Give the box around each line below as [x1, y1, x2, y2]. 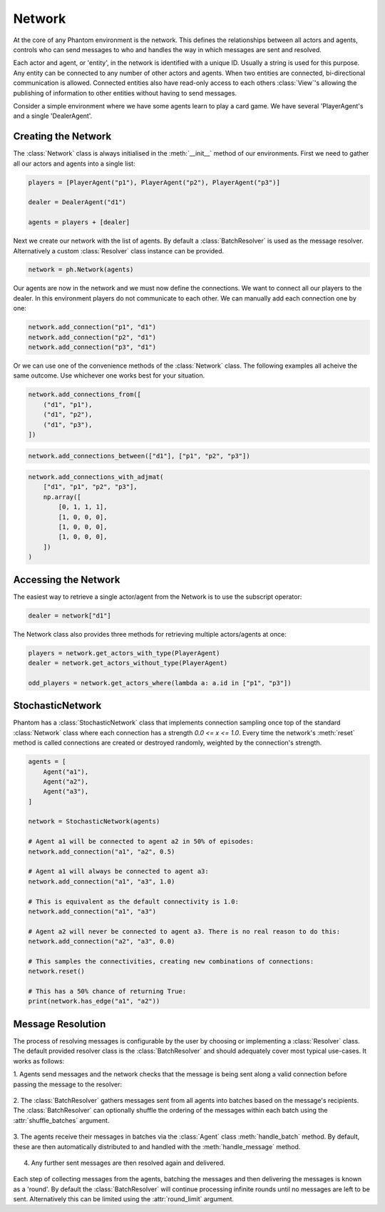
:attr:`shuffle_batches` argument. [13, 1116, 110, 1124]
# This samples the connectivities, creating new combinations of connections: [28, 957, 314, 965]
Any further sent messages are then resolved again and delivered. [31, 1158, 225, 1167]
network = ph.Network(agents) [28, 266, 134, 274]
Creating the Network [13, 131, 112, 143]
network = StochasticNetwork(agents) [28, 817, 160, 826]
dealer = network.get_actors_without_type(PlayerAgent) [28, 659, 228, 667]
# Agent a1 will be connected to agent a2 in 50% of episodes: [28, 837, 255, 846]
